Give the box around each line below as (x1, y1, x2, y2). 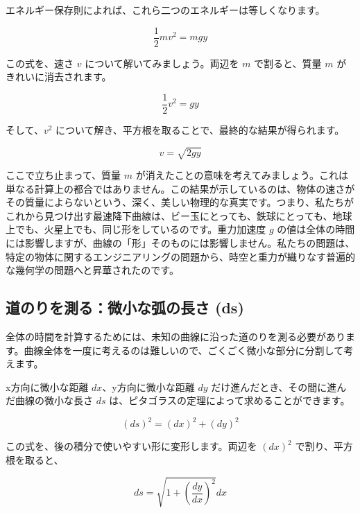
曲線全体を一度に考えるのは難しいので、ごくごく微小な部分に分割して (24, 342, 344, 357)
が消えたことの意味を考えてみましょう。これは (135, 168, 348, 182)
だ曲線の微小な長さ (6, 393, 93, 408)
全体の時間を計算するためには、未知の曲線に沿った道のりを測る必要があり (6, 329, 345, 343)
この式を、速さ (6, 55, 74, 70)
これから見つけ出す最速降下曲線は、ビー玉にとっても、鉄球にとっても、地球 (6, 208, 352, 223)
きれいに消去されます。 (6, 69, 112, 84)
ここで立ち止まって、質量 (6, 168, 121, 182)
